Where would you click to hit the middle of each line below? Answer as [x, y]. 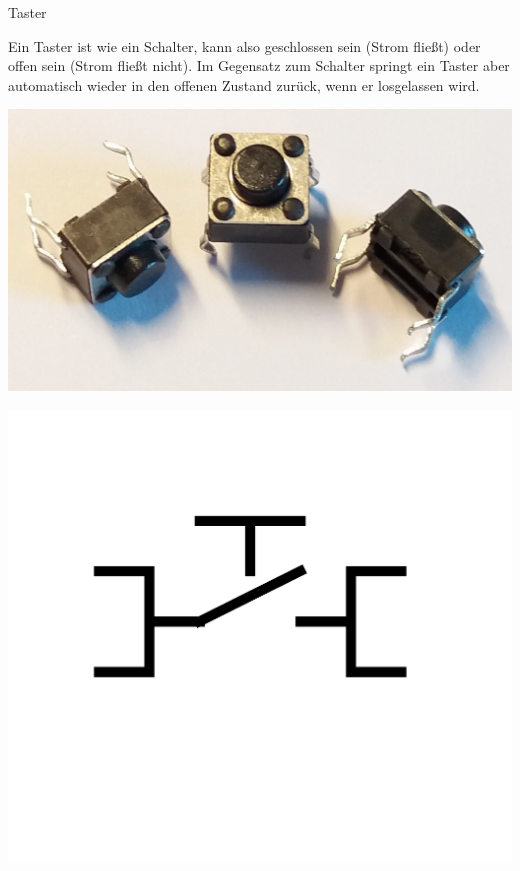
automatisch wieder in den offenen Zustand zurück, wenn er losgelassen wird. [244, 84]
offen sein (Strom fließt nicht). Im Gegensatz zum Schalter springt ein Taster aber [259, 65]
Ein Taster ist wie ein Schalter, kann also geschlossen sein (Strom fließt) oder [244, 45]
